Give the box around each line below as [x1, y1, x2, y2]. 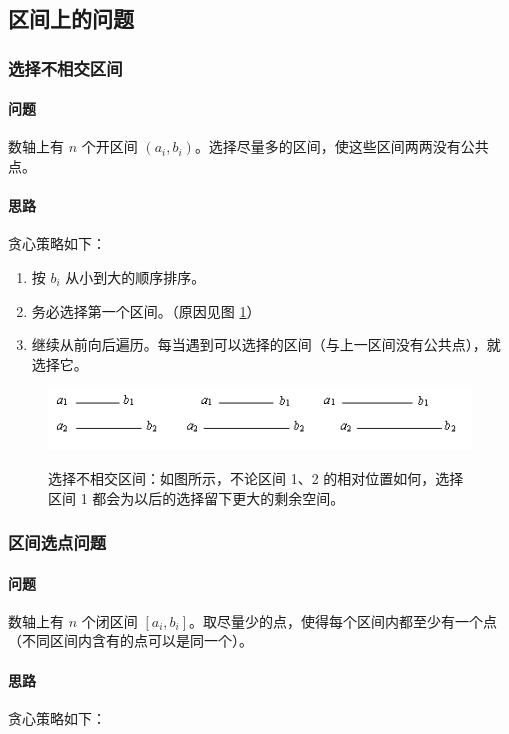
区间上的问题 [8, 3, 134, 34]
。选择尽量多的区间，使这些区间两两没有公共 [194, 136, 489, 157]
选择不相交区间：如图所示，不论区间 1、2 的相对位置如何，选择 [48, 468, 464, 489]
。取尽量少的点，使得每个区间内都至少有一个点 [189, 610, 498, 631]
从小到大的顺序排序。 [65, 267, 206, 287]
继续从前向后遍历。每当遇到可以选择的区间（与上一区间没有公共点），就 [31, 334, 501, 355]
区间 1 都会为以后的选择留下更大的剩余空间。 [48, 487, 345, 508]
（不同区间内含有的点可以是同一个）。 [8, 630, 253, 651]
